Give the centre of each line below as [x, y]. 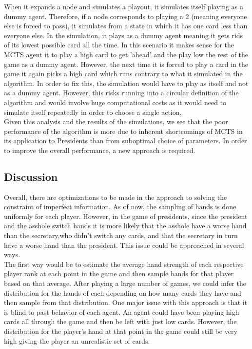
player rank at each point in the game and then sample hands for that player [119, 273]
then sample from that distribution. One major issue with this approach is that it [126, 302]
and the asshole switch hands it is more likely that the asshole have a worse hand [125, 226]
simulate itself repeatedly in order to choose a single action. [93, 112]
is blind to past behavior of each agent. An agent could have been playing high [122, 312]
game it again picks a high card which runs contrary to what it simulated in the [123, 74]
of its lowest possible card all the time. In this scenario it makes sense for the [119, 45]
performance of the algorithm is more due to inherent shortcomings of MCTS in [123, 131]
